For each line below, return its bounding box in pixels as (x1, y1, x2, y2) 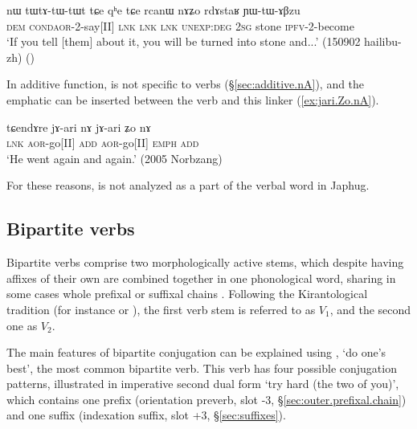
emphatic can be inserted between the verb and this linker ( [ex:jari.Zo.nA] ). (6, 91, 379, 108)
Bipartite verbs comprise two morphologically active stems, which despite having (6, 254, 404, 271)
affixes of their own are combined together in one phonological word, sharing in (6, 269, 396, 286)
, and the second (329, 300, 411, 317)
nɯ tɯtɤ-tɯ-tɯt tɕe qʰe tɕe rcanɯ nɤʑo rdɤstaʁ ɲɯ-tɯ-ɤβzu (6, 2, 300, 18)
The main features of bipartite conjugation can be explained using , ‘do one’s (6, 344, 386, 361)
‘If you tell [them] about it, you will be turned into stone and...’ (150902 (6, 33, 361, 50)
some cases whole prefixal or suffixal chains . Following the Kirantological (6, 285, 368, 302)
